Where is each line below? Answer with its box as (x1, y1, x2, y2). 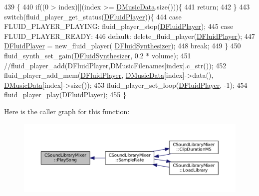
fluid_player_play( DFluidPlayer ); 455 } (4, 89, 126, 100)
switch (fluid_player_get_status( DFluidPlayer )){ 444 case (4, 11, 182, 21)
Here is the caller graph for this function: (4, 106, 130, 116)
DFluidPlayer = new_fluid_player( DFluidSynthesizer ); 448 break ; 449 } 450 (4, 40, 241, 51)
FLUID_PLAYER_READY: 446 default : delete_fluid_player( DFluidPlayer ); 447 (4, 30, 255, 41)
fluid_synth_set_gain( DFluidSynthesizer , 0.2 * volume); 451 (4, 50, 191, 60)
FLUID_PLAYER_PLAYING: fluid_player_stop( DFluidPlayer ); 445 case (4, 21, 234, 31)
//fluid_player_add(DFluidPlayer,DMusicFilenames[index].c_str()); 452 (4, 60, 227, 70)
